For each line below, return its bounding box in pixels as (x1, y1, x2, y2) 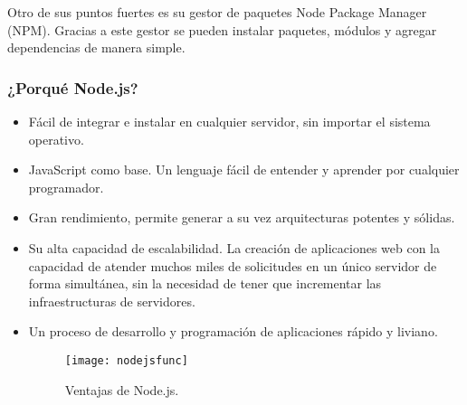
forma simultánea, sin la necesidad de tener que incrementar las (28, 274, 382, 293)
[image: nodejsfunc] (64, 353, 188, 367)
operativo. (28, 129, 84, 148)
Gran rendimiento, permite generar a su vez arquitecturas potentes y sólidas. (28, 208, 455, 227)
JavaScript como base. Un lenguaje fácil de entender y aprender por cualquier (28, 160, 460, 179)
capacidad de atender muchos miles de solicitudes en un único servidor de (28, 256, 437, 275)
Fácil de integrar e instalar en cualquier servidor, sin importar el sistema (28, 112, 431, 130)
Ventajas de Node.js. (64, 380, 179, 399)
